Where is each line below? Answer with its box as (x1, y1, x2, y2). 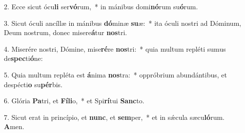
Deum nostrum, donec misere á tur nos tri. (4, 27, 127, 38)
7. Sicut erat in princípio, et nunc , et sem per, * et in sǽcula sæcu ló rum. (4, 112, 225, 122)
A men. (4, 121, 24, 132)
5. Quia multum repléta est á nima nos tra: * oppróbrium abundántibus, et (4, 69, 227, 79)
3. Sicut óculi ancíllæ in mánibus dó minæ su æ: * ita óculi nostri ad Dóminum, (4, 18, 242, 28)
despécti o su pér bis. (4, 79, 63, 89)
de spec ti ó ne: (4, 53, 43, 63)
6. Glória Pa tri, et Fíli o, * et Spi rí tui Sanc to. (4, 95, 144, 106)
